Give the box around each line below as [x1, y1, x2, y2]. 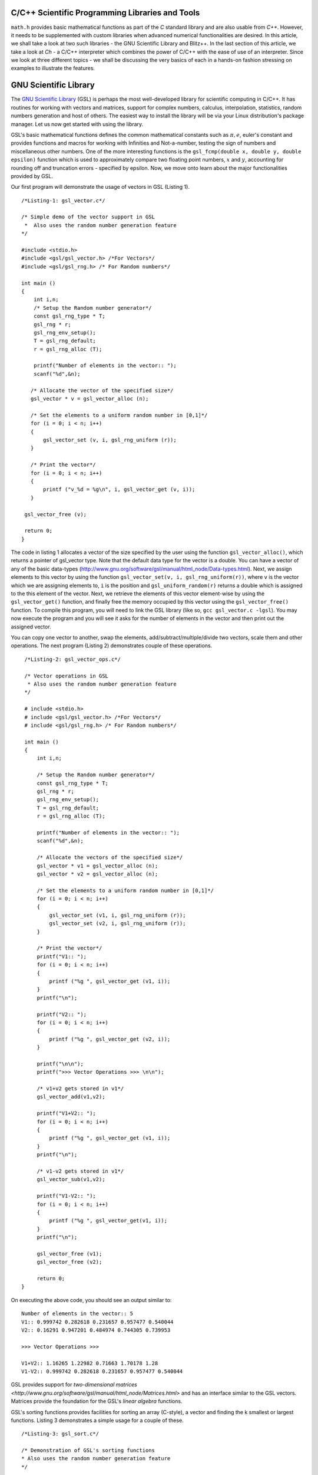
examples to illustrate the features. [11, 65, 95, 72]
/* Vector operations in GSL [24, 673, 109, 679]
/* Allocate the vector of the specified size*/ [30, 387, 174, 394]
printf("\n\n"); [37, 1060, 84, 1067]
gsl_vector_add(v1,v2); [37, 1093, 105, 1100]
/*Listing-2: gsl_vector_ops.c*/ [24, 655, 121, 663]
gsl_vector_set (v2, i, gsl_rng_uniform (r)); [49, 920, 186, 927]
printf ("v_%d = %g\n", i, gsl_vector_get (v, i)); [43, 486, 196, 493]
